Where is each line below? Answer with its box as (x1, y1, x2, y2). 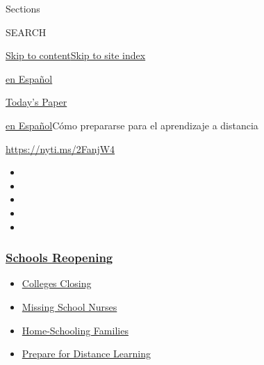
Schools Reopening (6, 249, 113, 266)
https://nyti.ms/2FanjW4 (6, 141, 115, 156)
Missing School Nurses (22, 299, 117, 314)
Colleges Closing (22, 276, 92, 291)
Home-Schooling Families (22, 323, 129, 337)
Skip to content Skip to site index (6, 48, 146, 63)
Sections (6, 1, 40, 15)
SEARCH (6, 24, 47, 39)
